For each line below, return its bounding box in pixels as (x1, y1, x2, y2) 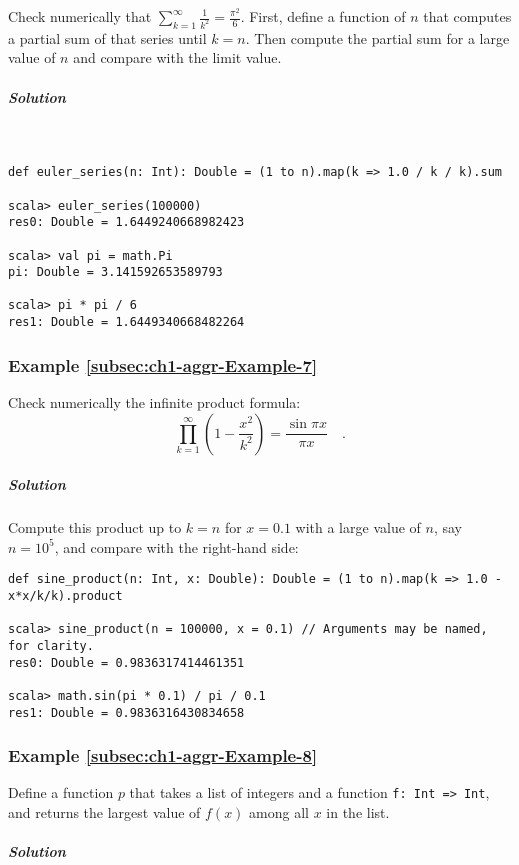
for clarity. (8, 638, 94, 653)
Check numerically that (8, 6, 152, 26)
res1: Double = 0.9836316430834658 (8, 705, 245, 720)
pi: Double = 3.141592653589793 (8, 265, 223, 280)
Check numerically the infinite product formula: (8, 392, 301, 412)
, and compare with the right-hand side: (54, 536, 299, 557)
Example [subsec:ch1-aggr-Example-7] (8, 352, 318, 377)
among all (249, 802, 309, 823)
